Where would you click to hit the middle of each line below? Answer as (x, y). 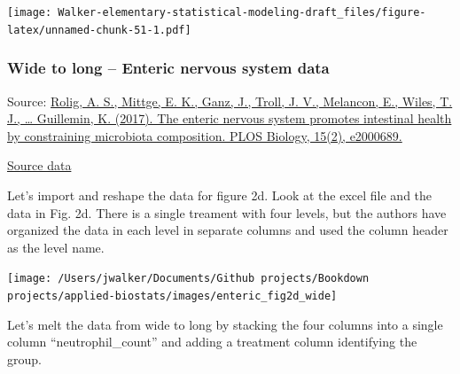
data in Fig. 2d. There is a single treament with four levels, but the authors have (227, 212)
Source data (39, 165)
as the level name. (56, 247)
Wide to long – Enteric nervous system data (168, 68)
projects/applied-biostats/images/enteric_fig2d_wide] (172, 296)
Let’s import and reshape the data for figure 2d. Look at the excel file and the (220, 195)
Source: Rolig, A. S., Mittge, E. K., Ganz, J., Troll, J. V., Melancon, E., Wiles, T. (230, 101)
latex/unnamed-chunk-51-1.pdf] (99, 30)
